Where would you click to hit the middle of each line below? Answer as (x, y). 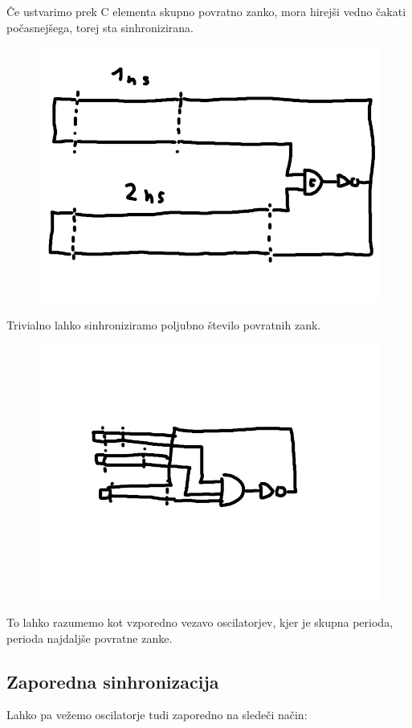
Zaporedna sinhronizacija (113, 681)
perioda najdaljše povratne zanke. (90, 638)
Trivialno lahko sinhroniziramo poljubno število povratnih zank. (164, 324)
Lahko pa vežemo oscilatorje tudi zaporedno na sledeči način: (157, 715)
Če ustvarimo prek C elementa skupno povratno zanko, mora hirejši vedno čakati (206, 11)
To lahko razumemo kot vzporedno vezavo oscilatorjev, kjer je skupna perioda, (200, 622)
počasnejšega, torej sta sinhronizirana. (100, 27)
